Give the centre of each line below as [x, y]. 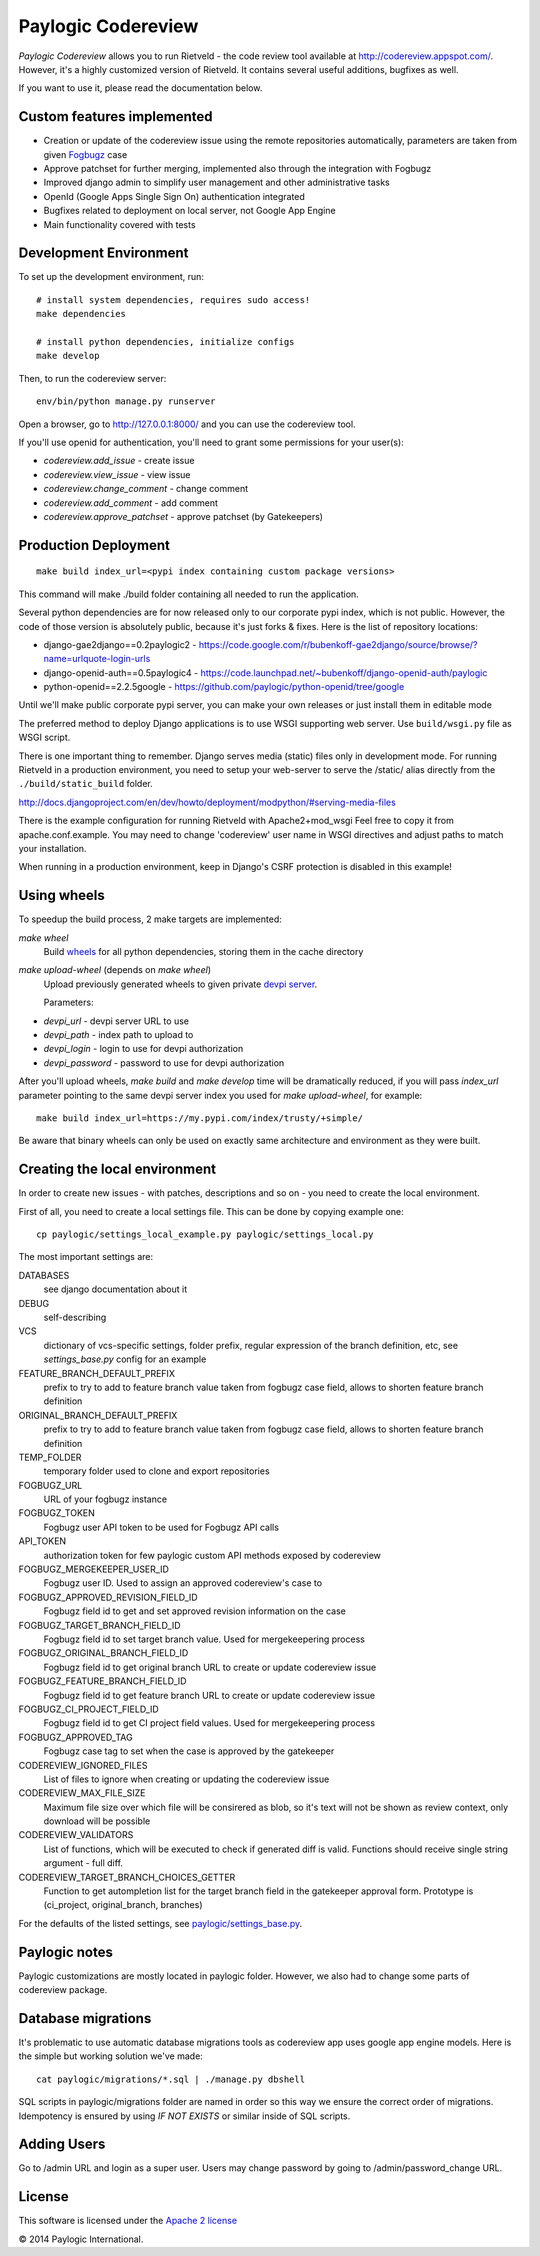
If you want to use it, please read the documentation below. [140, 88]
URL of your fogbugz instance [105, 1499]
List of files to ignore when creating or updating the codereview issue [186, 1779]
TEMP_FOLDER [50, 1457]
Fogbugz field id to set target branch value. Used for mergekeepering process [204, 1639]
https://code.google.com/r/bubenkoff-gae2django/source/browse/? [338, 644]
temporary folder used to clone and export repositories [156, 1471]
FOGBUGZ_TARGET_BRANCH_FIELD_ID [99, 1625]
